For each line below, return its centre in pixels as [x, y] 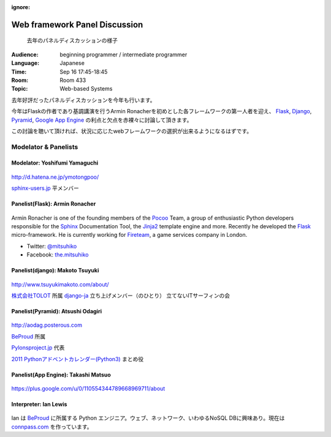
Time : [19, 72]
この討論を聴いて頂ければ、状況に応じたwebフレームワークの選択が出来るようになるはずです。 [132, 131]
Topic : [20, 89]
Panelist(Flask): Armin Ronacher [54, 204]
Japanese [72, 63]
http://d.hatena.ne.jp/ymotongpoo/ [55, 177]
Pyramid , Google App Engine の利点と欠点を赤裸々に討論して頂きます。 [102, 120]
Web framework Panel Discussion [77, 24]
